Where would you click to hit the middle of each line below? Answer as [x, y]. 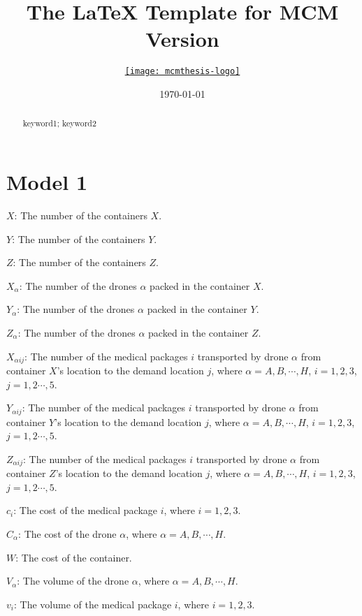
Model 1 [47, 182]
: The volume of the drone [73, 581]
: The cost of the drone [67, 534]
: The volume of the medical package [93, 604]
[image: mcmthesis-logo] [182, 72]
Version [182, 39]
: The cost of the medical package [85, 510]
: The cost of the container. [74, 557]
